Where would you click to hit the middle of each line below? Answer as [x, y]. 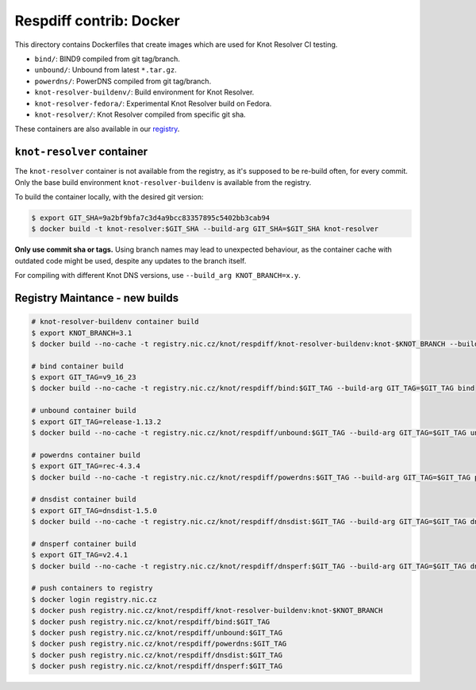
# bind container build [78, 366]
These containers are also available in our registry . [97, 129]
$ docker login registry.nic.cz [94, 599]
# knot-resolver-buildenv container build [115, 322]
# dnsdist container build [84, 499]
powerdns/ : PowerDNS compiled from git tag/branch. [123, 81]
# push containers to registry [92, 588]
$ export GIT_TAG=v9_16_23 [84, 378]
